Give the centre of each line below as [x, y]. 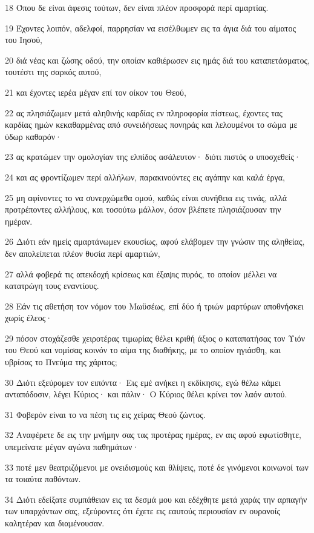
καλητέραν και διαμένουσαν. [55, 523]
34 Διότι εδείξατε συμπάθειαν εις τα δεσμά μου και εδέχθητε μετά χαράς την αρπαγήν [156, 499]
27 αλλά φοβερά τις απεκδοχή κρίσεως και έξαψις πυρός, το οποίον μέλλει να [141, 273]
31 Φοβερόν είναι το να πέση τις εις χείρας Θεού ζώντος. [105, 414]
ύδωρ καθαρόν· [33, 136]
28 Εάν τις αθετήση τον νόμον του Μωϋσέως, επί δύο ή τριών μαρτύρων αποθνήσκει [154, 306]
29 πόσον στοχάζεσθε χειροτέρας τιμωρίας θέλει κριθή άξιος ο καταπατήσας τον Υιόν [155, 338]
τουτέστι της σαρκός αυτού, [53, 72]
